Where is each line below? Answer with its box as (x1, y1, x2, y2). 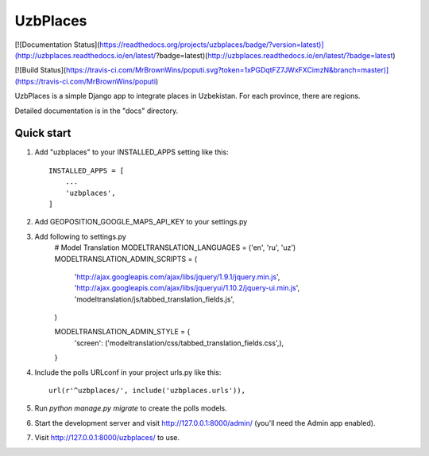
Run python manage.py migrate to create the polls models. (34, 403, 227, 413)
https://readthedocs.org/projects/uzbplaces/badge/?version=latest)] (99, 40, 325, 49)
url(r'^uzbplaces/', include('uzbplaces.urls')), (48, 386, 246, 396)
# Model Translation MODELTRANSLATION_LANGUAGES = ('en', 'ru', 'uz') (54, 243, 296, 252)
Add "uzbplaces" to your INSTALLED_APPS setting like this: (34, 147, 230, 157)
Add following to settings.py (34, 232, 126, 241)
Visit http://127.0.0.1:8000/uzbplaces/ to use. (34, 433, 180, 442)
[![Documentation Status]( (14, 40, 100, 49)
